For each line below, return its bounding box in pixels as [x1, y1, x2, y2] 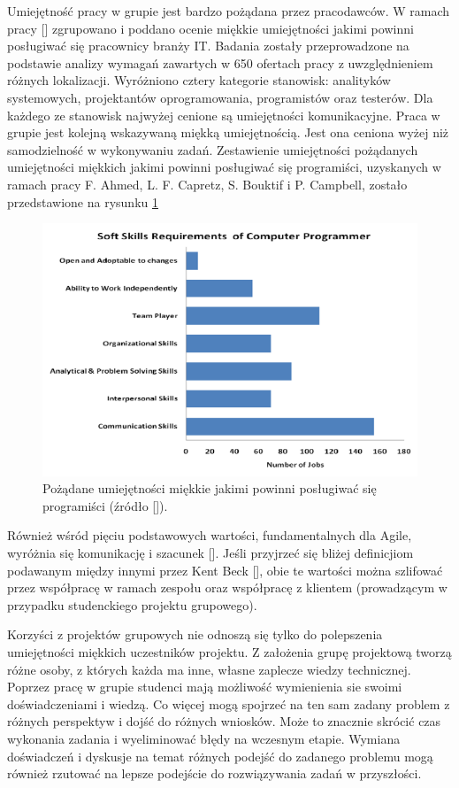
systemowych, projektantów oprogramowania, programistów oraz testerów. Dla [7, 88, 433, 106]
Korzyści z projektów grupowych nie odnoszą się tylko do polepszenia [7, 625, 383, 644]
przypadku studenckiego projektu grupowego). [7, 595, 257, 614]
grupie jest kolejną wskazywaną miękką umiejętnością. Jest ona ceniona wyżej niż [7, 123, 449, 142]
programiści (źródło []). [42, 496, 168, 514]
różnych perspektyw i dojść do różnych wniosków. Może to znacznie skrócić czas [7, 712, 441, 730]
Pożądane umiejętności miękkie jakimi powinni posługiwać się [42, 479, 377, 498]
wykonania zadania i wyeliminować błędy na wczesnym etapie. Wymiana [7, 729, 401, 747]
